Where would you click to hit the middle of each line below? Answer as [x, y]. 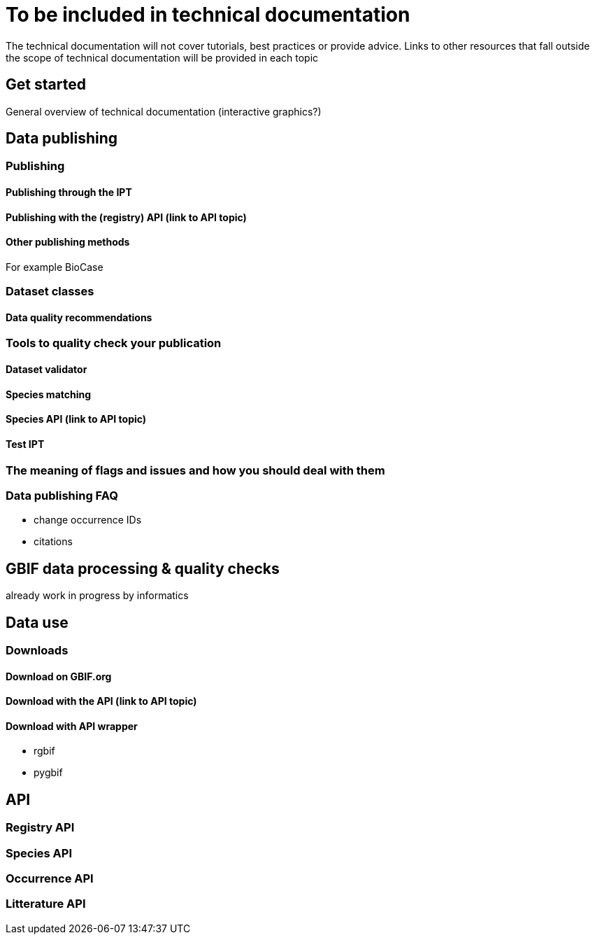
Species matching [49, 394]
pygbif [48, 773]
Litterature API [46, 904]
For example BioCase [55, 267]
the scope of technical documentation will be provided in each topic [162, 57]
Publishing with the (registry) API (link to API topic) [126, 217]
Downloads [37, 650]
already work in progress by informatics [97, 596]
